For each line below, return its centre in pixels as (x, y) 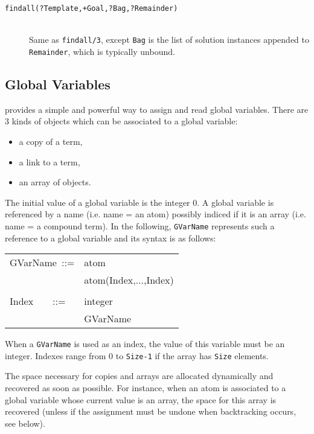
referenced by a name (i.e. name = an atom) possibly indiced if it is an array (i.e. (155, 214)
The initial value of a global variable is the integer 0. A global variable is (139, 202)
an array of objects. (55, 182)
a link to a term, (50, 161)
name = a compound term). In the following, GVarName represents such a (140, 225)
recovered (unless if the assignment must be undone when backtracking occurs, (151, 411)
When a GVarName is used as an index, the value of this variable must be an (145, 344)
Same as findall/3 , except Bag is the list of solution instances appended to (169, 40)
